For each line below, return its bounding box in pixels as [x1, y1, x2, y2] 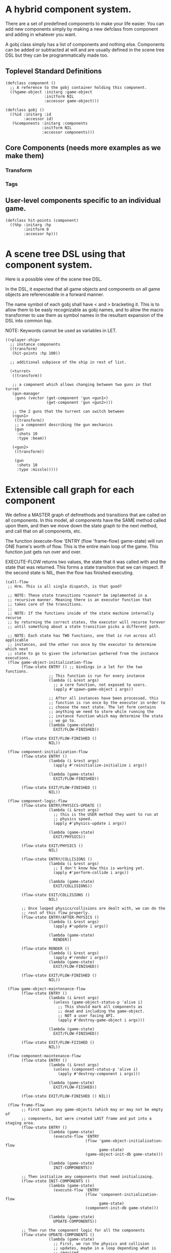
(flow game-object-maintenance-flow [7, 986, 86, 991]
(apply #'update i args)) [53, 923, 109, 929]
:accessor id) [23, 116, 54, 121]
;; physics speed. [53, 816, 93, 821]
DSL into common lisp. [5, 317, 53, 323]
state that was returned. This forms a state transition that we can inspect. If [5, 564, 163, 570]
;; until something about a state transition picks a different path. [7, 624, 161, 629]
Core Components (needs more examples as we [5, 144, 161, 152]
